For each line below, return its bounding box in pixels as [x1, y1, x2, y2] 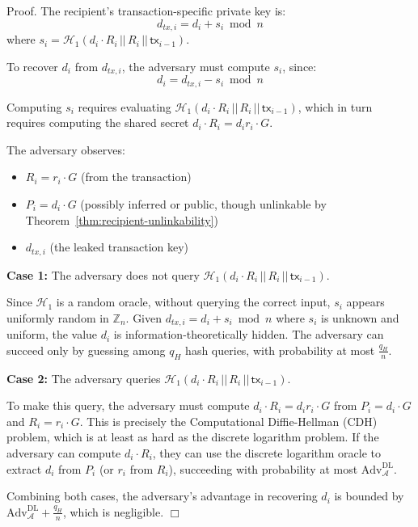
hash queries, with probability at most [185, 341, 375, 358]
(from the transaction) [81, 168, 192, 185]
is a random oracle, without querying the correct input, [56, 293, 331, 310]
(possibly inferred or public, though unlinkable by [80, 195, 327, 212]
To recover [6, 57, 58, 74]
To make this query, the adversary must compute [6, 397, 250, 414]
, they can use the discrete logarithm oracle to [152, 444, 381, 461]
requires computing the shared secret [6, 114, 189, 131]
